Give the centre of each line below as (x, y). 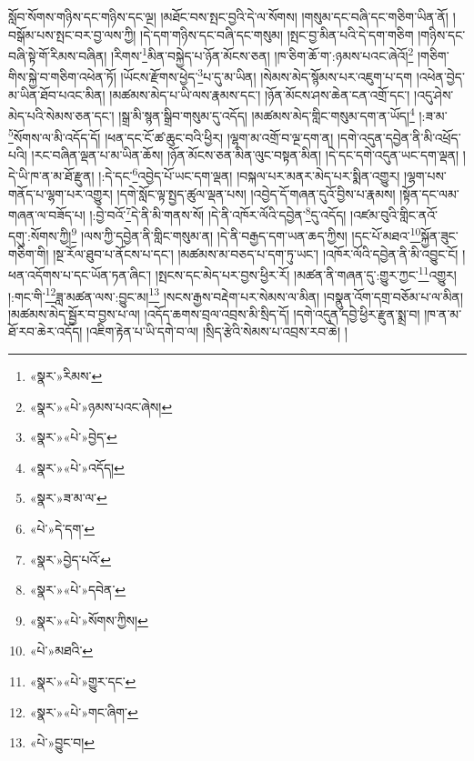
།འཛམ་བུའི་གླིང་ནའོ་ (394, 214)
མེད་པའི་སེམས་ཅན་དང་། (61, 115)
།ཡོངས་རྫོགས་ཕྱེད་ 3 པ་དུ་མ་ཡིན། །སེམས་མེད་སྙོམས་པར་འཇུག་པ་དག (267, 75)
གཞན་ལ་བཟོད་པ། (47, 214)
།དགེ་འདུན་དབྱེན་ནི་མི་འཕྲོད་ (399, 137)
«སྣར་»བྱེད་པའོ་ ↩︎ (70, 559)
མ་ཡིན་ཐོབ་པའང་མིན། (57, 94)
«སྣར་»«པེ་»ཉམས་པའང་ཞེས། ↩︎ (101, 406)
